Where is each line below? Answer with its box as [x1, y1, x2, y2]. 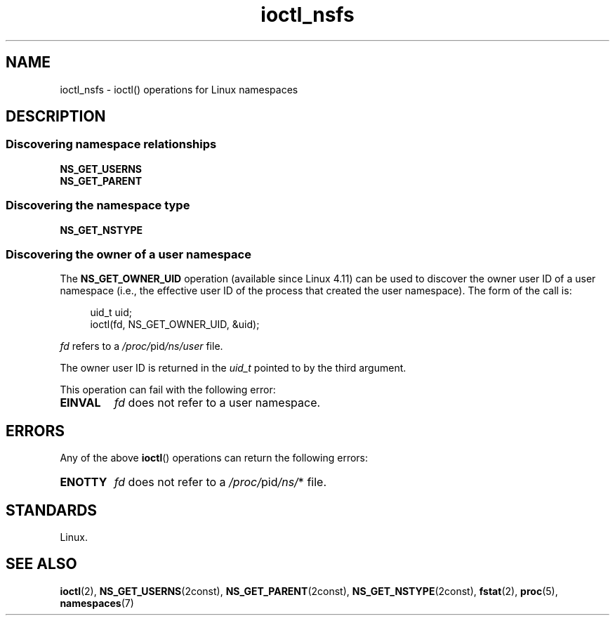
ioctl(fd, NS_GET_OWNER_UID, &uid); [90, 318, 260, 331]
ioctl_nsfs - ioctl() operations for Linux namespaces [60, 83, 298, 96]
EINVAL [60, 396, 101, 410]
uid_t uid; [90, 306, 132, 319]
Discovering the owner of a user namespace [6, 247, 251, 261]
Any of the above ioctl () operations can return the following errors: [60, 452, 369, 464]
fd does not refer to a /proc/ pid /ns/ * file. [114, 475, 326, 490]
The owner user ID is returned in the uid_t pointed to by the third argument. [60, 362, 406, 374]
